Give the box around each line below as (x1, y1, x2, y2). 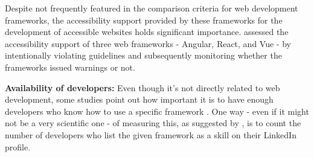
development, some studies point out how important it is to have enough (5, 93, 274, 106)
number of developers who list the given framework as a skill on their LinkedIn (5, 128, 296, 141)
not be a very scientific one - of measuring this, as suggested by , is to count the (5, 117, 301, 129)
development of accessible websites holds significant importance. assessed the (5, 25, 289, 38)
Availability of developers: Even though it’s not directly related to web (5, 81, 280, 94)
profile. (5, 140, 31, 153)
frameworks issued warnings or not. (5, 60, 135, 73)
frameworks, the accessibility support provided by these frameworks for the (5, 13, 283, 26)
